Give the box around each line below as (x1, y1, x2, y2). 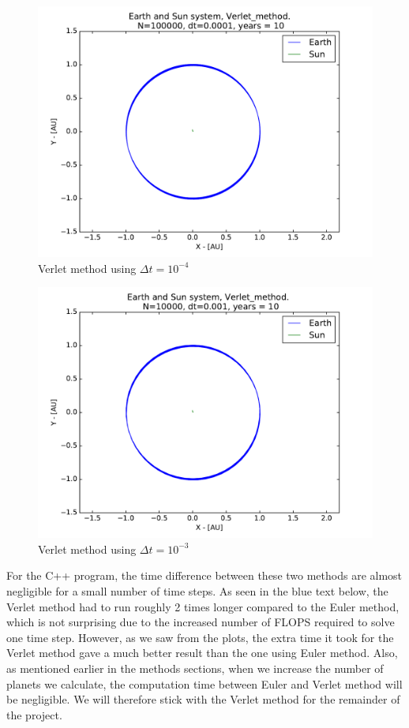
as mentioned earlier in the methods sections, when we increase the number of (6, 659, 384, 676)
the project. (6, 706, 62, 722)
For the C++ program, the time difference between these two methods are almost (6, 567, 403, 584)
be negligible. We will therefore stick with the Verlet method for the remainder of (6, 691, 400, 707)
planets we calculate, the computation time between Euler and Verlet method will (6, 675, 403, 692)
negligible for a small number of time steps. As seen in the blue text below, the (6, 582, 388, 599)
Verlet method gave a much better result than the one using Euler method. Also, (6, 644, 398, 661)
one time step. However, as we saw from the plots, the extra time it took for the (6, 629, 394, 645)
